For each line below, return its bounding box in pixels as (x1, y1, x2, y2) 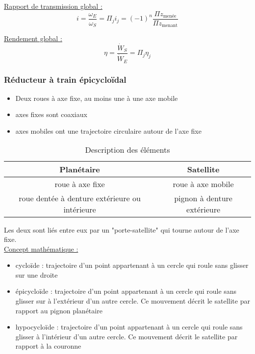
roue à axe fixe (54, 178, 105, 189)
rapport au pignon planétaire (15, 305, 102, 315)
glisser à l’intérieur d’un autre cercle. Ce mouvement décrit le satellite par (15, 331, 238, 341)
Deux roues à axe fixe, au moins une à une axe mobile (15, 93, 178, 103)
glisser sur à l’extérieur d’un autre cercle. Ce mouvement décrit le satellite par (15, 296, 250, 306)
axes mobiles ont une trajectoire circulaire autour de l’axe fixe (15, 125, 202, 136)
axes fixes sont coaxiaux (15, 109, 87, 119)
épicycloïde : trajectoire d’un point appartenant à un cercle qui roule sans (15, 286, 237, 296)
